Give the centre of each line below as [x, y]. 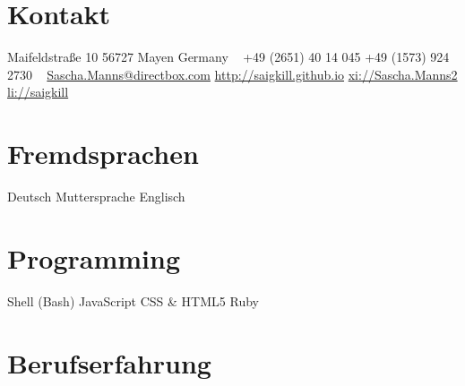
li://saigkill [38, 92]
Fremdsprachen [103, 154]
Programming [94, 257]
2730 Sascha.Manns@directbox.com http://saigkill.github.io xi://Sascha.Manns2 [232, 74]
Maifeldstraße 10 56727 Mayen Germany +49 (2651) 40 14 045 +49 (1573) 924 [228, 57]
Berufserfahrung [109, 362]
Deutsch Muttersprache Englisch [96, 197]
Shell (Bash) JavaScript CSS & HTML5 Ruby [133, 300]
